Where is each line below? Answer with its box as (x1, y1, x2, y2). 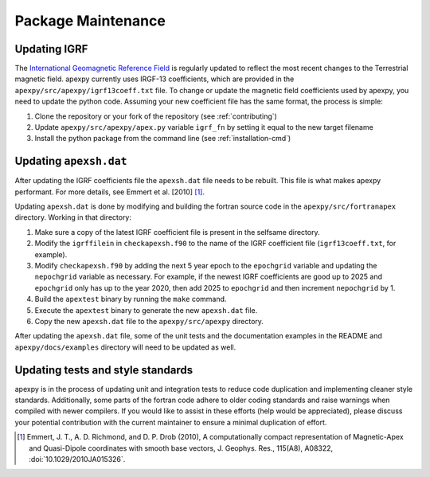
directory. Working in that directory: (14, 213, 131, 222)
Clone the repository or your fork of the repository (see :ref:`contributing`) (34, 111, 278, 121)
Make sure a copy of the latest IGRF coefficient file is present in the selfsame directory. (34, 227, 320, 237)
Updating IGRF (14, 42, 88, 56)
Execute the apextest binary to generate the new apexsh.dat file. (34, 305, 258, 315)
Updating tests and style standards (14, 363, 193, 377)
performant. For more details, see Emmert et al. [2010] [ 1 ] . (14, 187, 205, 197)
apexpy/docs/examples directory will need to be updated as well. (14, 342, 236, 352)
